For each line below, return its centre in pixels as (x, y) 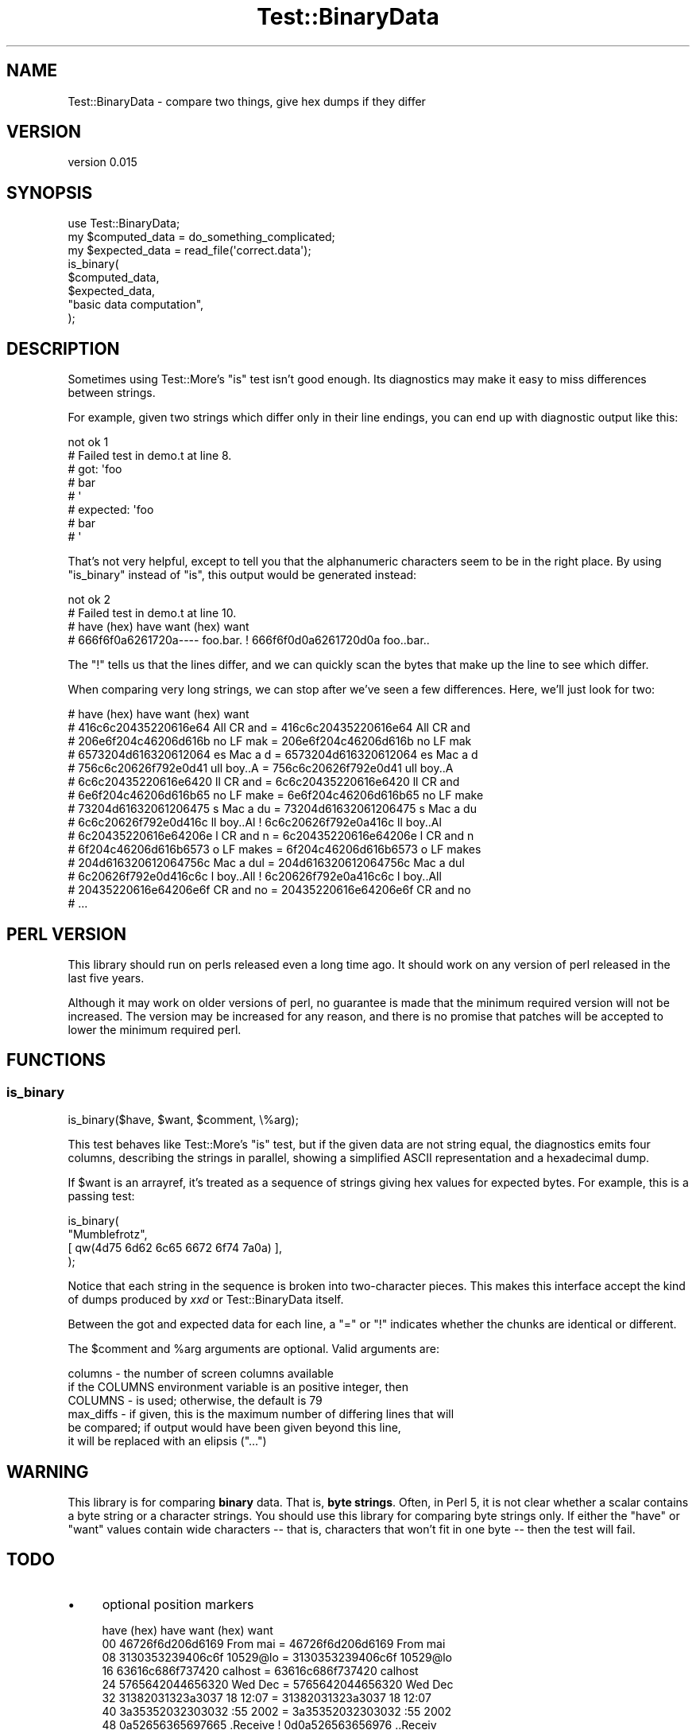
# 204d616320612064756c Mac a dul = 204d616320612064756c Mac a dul (266, 863)
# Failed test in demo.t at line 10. (152, 613)
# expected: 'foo (111, 510)
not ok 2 (89, 600)
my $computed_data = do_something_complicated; (201, 237)
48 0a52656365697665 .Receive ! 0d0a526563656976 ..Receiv (269, 1724)
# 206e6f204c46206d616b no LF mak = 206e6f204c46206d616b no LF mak (270, 741)
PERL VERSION (67, 934)
